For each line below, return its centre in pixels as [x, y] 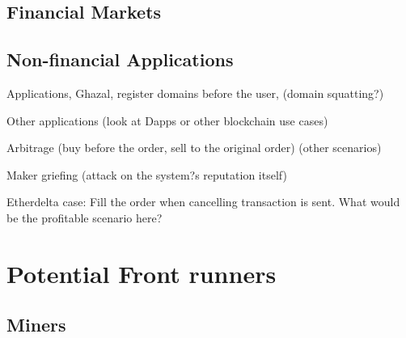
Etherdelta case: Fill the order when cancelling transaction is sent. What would [203, 202]
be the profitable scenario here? [85, 217]
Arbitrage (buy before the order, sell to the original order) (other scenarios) [194, 148]
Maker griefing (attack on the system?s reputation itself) [147, 174]
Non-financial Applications [120, 59]
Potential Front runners [142, 273]
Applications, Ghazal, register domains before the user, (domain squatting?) [195, 93]
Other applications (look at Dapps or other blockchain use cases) [167, 120]
